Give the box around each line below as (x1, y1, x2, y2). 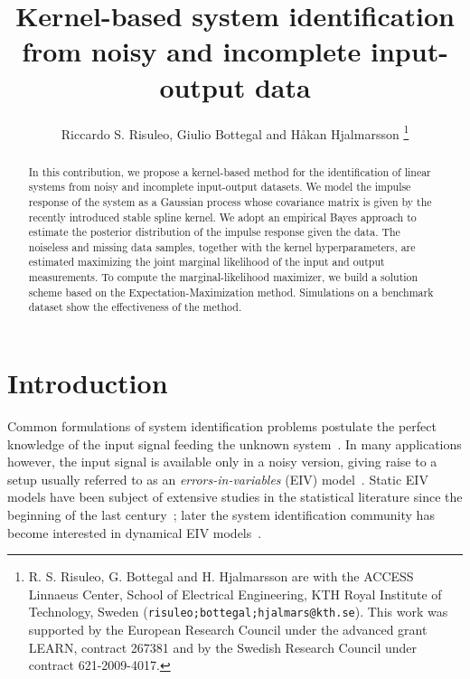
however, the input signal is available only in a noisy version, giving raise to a (7, 452, 437, 471)
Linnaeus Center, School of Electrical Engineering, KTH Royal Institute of (28, 584, 442, 603)
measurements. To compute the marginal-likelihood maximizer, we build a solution (28, 269, 418, 285)
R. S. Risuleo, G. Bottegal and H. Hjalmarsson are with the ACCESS (28, 567, 414, 586)
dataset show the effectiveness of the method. (28, 299, 242, 315)
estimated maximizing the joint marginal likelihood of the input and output (28, 254, 385, 269)
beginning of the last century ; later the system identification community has (7, 505, 435, 524)
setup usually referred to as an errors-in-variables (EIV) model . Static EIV (7, 469, 428, 488)
